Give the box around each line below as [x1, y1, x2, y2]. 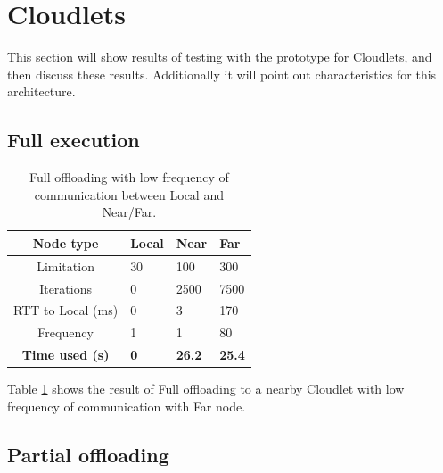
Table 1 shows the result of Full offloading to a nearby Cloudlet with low [7, 379, 405, 398]
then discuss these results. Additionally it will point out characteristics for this [7, 64, 437, 83]
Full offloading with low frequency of [29, 168, 229, 187]
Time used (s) [21, 345, 110, 364]
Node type [32, 233, 99, 252]
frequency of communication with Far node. [7, 396, 246, 415]
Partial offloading [7, 440, 169, 468]
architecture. [7, 82, 76, 101]
